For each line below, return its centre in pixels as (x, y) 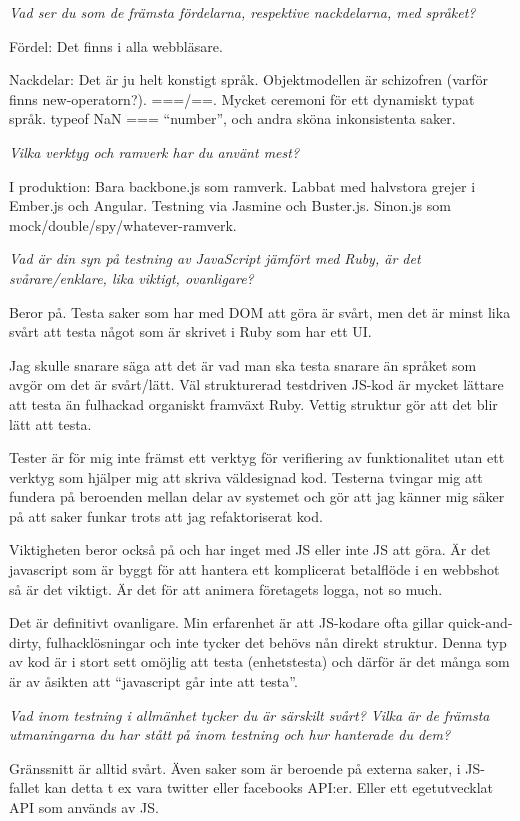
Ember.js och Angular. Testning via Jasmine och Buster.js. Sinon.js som (230, 205)
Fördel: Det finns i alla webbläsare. (116, 45)
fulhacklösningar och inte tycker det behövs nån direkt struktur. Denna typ (276, 641)
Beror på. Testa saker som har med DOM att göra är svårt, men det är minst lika (260, 311)
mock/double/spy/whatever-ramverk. (123, 224)
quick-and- (480, 622)
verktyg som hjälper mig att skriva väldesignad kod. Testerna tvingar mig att (246, 476)
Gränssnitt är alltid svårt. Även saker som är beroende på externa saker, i (235, 767)
